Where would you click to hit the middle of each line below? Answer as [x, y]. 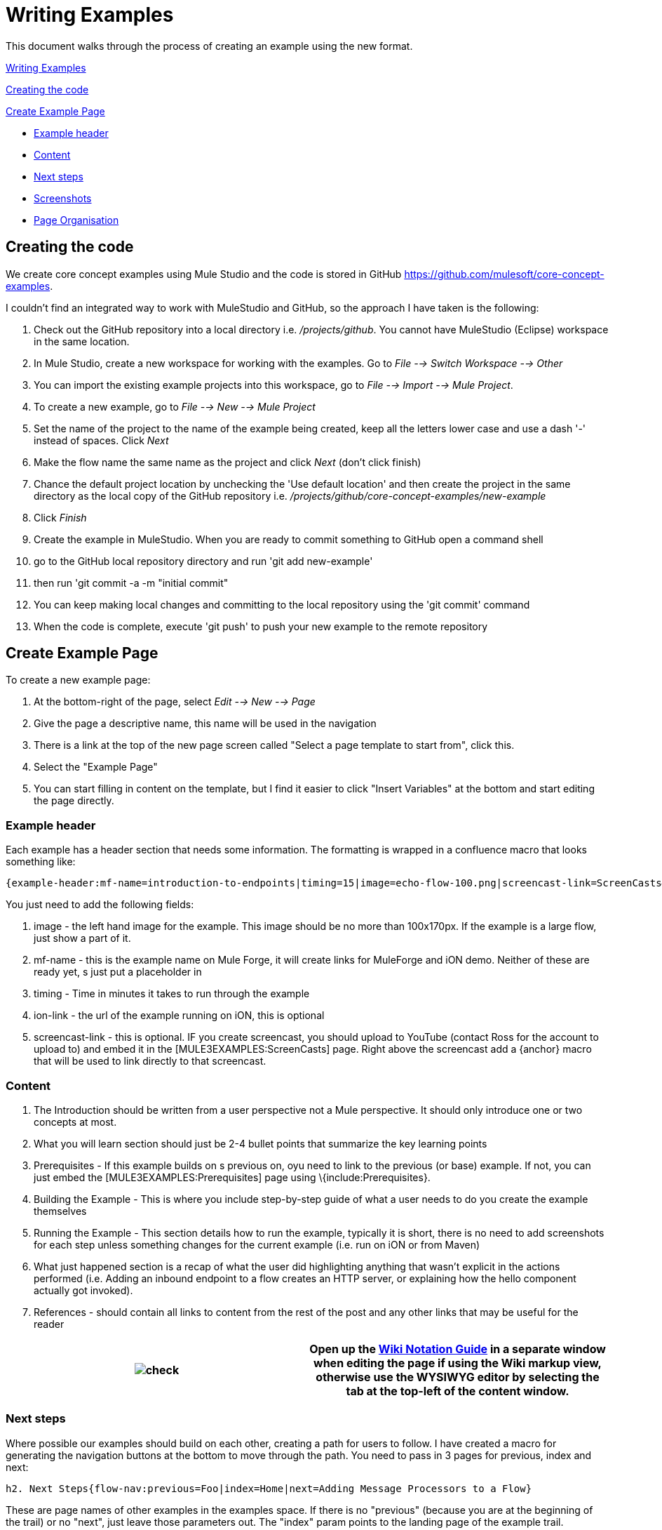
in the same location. [82, 341]
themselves [60, 1211]
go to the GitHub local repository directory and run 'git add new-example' [203, 561]
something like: [41, 862]
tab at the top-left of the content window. [458, 1391]
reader [49, 1324]
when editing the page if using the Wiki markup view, [458, 1363]
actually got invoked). [83, 1290]
